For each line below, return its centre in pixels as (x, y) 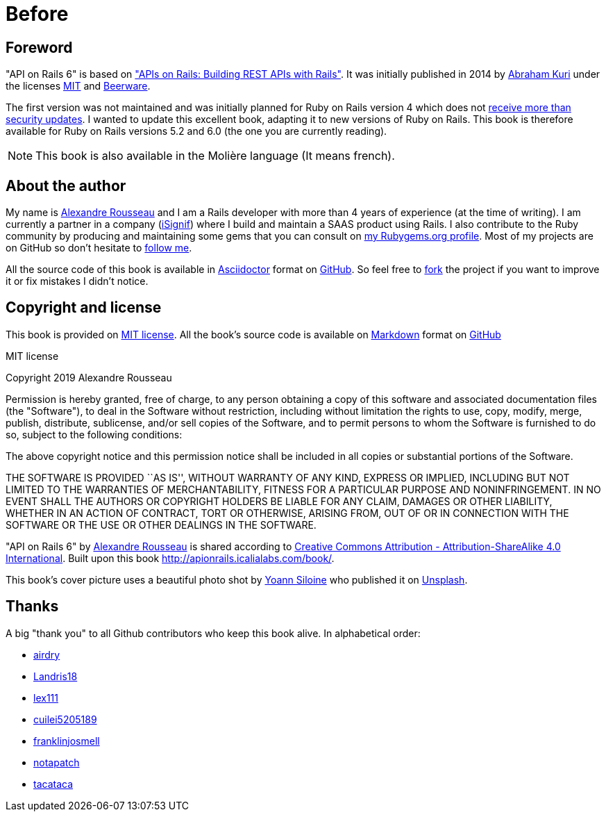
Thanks (32, 606)
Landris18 (56, 676)
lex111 (46, 698)
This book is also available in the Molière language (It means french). (215, 156)
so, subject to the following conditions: (94, 434)
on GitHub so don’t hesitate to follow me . (99, 248)
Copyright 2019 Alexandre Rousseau (89, 377)
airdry (47, 654)
